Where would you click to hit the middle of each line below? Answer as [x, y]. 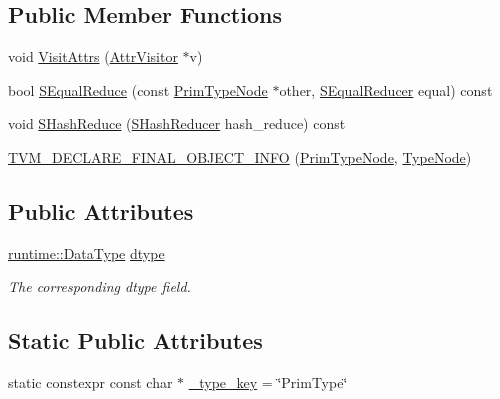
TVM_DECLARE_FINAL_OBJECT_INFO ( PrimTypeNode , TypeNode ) [240, 156]
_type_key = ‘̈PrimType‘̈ [268, 382]
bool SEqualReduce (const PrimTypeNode [138, 89]
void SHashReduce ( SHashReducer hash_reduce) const [177, 123]
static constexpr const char [90, 382]
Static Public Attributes [135, 340]
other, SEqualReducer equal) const [386, 89]
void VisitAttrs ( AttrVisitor [93, 56]
